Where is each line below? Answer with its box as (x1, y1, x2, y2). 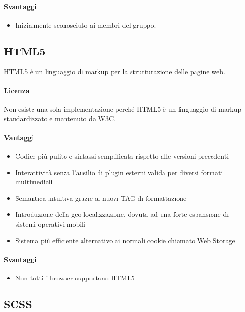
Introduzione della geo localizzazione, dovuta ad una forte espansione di (15, 209, 229, 219)
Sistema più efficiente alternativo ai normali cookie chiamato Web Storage (15, 235, 235, 245)
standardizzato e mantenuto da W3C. (4, 113, 115, 123)
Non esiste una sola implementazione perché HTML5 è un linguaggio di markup (4, 103, 242, 114)
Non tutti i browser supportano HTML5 (15, 272, 135, 282)
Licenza (4, 85, 30, 95)
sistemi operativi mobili (15, 218, 85, 229)
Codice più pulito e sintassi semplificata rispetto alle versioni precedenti (15, 150, 229, 161)
